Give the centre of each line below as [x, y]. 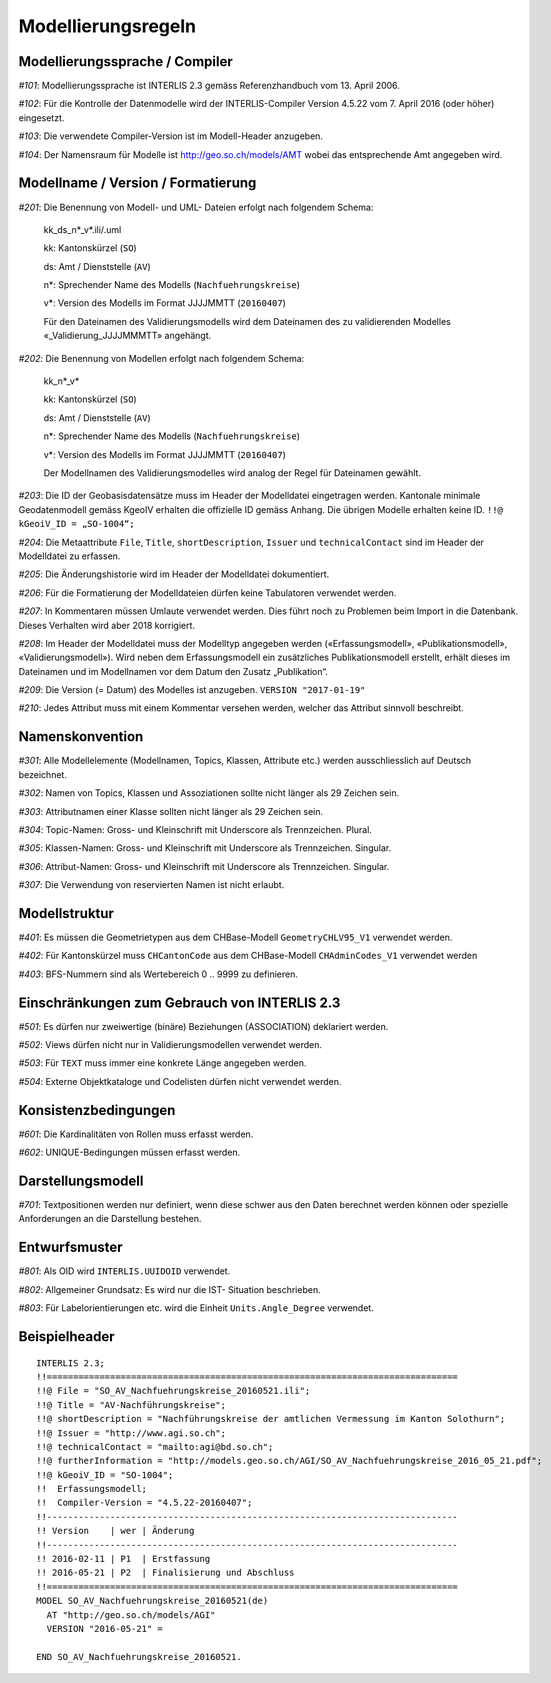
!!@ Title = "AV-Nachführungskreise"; [131, 1404]
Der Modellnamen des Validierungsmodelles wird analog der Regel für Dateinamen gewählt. [232, 473]
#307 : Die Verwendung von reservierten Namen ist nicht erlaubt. [151, 885]
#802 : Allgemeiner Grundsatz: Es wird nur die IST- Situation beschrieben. [169, 1289]
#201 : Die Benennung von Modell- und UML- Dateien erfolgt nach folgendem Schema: [196, 207]
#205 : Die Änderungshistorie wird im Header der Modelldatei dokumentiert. [174, 574]
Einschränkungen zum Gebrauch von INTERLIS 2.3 [179, 1002]
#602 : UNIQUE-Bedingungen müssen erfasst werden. [129, 1152]
